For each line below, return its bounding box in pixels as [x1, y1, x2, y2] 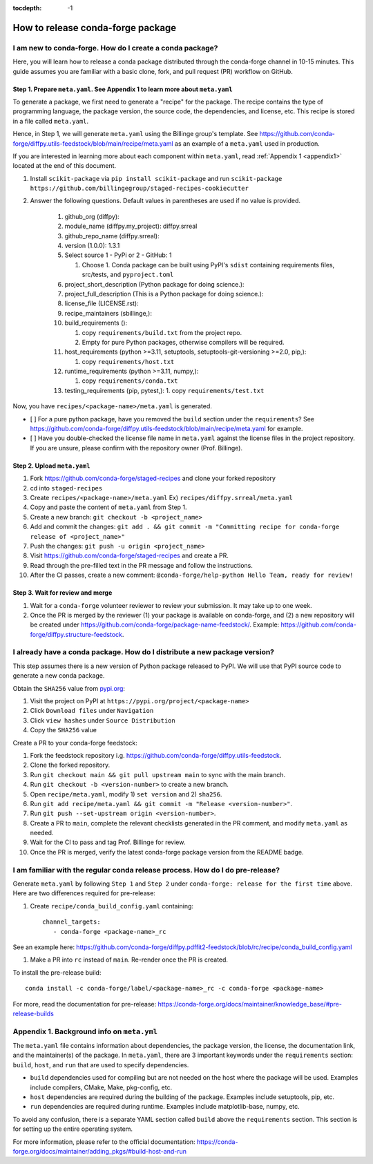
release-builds [12, 1009, 55, 1018]
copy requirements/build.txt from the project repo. [82, 328, 242, 336]
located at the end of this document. [12, 162, 117, 170]
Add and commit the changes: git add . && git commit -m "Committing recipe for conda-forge [30, 522, 340, 531]
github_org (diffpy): [64, 212, 120, 220]
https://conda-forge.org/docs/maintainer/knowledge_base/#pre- [157, 1000, 342, 1008]
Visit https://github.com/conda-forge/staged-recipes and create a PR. [30, 551, 229, 560]
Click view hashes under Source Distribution [30, 716, 175, 725]
